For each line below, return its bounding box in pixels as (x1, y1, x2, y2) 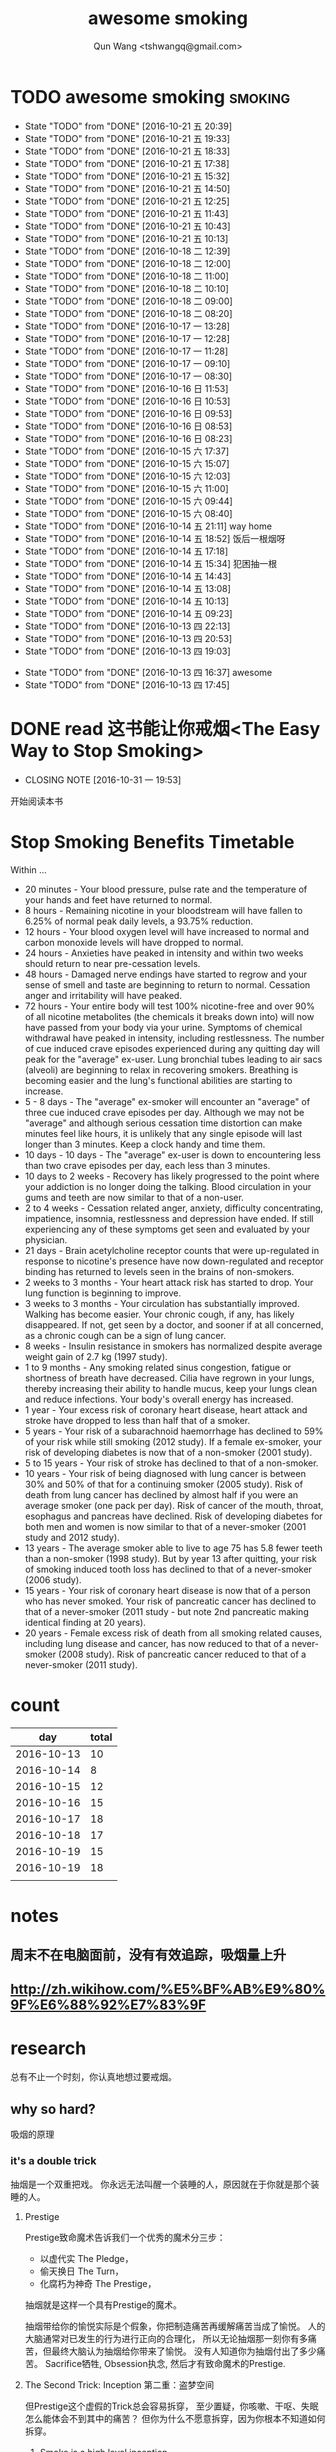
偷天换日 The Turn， (39, 2265, 124, 2277)
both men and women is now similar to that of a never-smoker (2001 (24, 1520, 307, 1532)
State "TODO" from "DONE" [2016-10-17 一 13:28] (24, 320, 230, 332)
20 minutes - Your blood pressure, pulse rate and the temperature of (24, 883, 308, 895)
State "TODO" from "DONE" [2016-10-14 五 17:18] (24, 545, 229, 557)
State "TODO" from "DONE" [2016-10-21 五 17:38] (24, 157, 230, 169)
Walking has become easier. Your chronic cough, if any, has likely (24, 1308, 295, 1320)
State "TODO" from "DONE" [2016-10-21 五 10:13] (24, 232, 229, 244)
